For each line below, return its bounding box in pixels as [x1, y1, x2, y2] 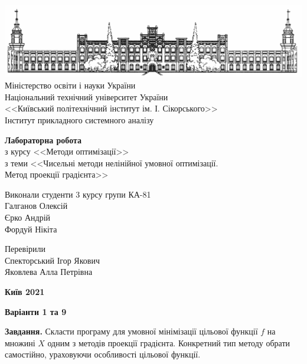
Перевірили [5, 242, 46, 255]
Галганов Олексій [5, 199, 68, 212]
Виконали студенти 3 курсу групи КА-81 [5, 188, 151, 200]
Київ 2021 [5, 286, 45, 298]
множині [5, 336, 35, 349]
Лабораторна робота [5, 133, 82, 146]
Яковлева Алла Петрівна [5, 265, 93, 278]
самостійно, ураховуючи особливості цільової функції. [5, 348, 201, 360]
